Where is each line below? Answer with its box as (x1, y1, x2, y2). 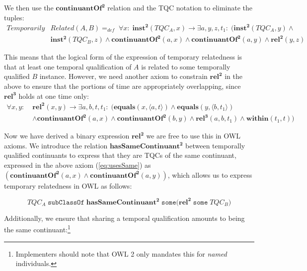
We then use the (4, 2, 54, 12)
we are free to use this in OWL (146, 131, 240, 141)
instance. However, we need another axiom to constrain (39, 71, 208, 81)
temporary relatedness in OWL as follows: (4, 180, 132, 191)
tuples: (4, 12, 24, 22)
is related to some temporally (141, 61, 230, 71)
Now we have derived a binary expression (4, 131, 130, 141)
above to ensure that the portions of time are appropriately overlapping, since (4, 81, 241, 91)
